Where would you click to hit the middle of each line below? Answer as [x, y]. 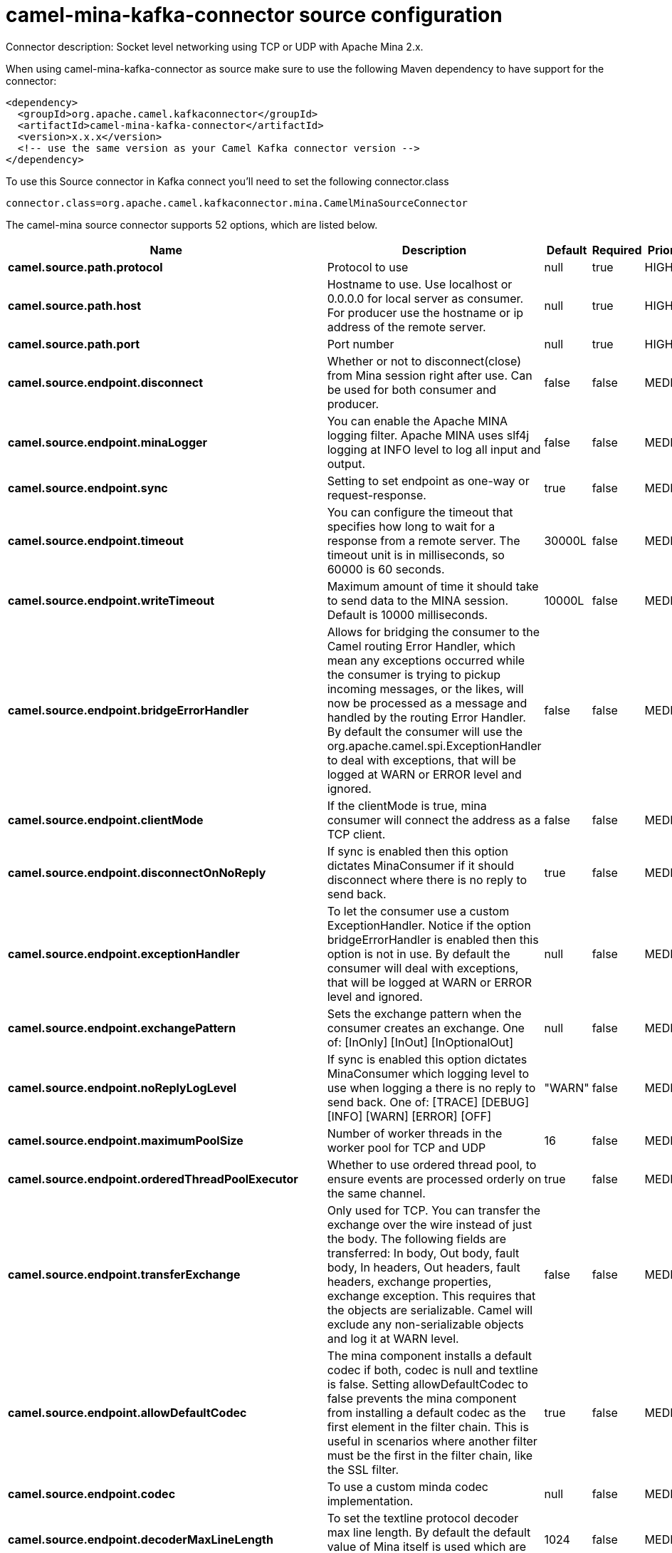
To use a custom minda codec [408, 1486]
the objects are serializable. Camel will [430, 1310]
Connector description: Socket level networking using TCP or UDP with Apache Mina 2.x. [215, 46]
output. [346, 463]
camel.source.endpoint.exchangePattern [122, 1028]
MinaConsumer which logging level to [428, 1073]
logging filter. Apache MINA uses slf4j [428, 435]
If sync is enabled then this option [418, 851]
